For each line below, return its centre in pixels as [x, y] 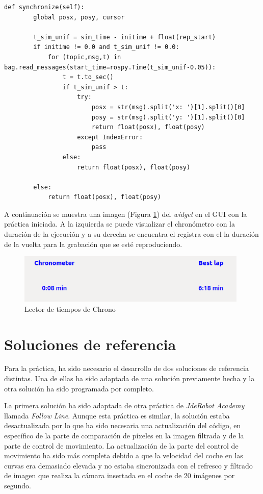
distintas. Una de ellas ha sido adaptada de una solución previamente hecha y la [129, 378]
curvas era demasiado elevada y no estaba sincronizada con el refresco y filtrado [128, 465]
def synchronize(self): [44, 7]
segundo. [18, 485]
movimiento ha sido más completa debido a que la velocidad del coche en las [124, 455]
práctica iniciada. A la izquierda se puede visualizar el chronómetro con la [120, 224]
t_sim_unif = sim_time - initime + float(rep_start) [125, 37]
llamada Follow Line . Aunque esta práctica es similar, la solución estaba [117, 415]
